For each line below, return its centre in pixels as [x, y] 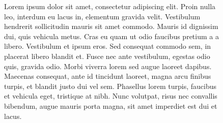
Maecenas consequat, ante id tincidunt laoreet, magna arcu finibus [108, 76]
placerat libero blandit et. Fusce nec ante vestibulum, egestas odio [107, 56]
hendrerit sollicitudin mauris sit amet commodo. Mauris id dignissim [111, 26]
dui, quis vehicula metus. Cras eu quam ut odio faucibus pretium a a [111, 36]
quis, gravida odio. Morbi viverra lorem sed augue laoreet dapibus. [108, 66]
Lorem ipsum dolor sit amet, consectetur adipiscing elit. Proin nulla [110, 6]
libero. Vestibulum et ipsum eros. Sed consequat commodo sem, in [108, 46]
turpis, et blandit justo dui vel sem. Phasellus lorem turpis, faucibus [110, 86]
